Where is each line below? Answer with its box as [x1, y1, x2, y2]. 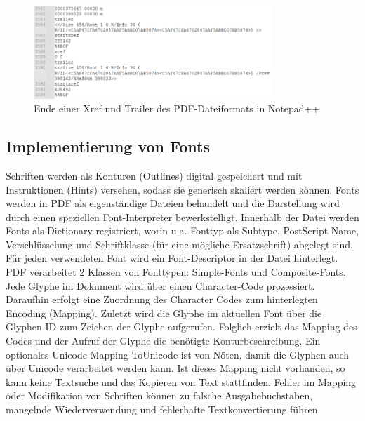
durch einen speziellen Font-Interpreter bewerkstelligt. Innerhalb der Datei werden [6, 209, 359, 224]
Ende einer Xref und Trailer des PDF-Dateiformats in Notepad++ [34, 101, 320, 116]
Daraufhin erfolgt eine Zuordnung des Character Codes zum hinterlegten [6, 292, 318, 307]
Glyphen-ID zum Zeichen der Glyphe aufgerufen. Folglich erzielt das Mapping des [6, 319, 357, 334]
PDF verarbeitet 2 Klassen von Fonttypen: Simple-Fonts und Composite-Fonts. [6, 265, 346, 279]
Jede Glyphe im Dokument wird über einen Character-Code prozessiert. [6, 278, 315, 293]
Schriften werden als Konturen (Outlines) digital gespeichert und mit [6, 168, 303, 182]
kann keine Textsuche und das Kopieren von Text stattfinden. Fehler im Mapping [6, 374, 357, 389]
